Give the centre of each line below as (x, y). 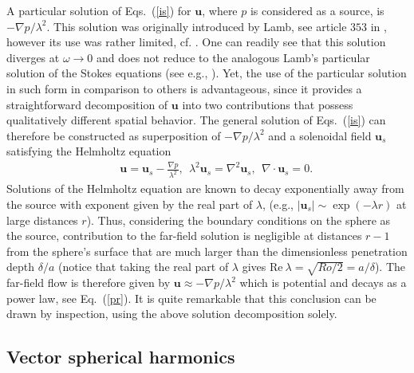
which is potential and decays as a (323, 283)
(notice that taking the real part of (143, 267)
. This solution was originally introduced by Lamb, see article (197, 26)
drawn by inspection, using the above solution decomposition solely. (172, 314)
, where (220, 10)
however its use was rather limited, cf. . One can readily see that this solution (196, 42)
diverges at (33, 57)
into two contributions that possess (268, 104)
